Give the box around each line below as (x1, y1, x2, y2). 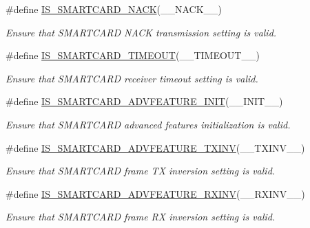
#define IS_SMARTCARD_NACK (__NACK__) (6, 2, 223, 16)
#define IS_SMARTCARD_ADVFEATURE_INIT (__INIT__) (6, 94, 283, 109)
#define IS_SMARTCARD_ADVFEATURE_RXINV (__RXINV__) (6, 186, 305, 201)
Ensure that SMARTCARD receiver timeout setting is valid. (6, 71, 258, 85)
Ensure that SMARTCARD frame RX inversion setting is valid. (6, 209, 276, 224)
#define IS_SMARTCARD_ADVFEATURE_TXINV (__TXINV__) (6, 140, 305, 155)
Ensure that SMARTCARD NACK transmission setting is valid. (6, 25, 277, 39)
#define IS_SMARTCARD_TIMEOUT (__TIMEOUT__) (6, 48, 260, 62)
